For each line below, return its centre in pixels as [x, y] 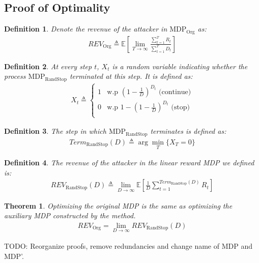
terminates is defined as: [188, 131]
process [15, 76]
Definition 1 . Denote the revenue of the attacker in [86, 29]
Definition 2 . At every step [48, 66]
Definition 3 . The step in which [55, 131]
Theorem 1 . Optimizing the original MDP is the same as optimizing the [118, 205]
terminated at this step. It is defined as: [131, 76]
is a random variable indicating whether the [180, 66]
